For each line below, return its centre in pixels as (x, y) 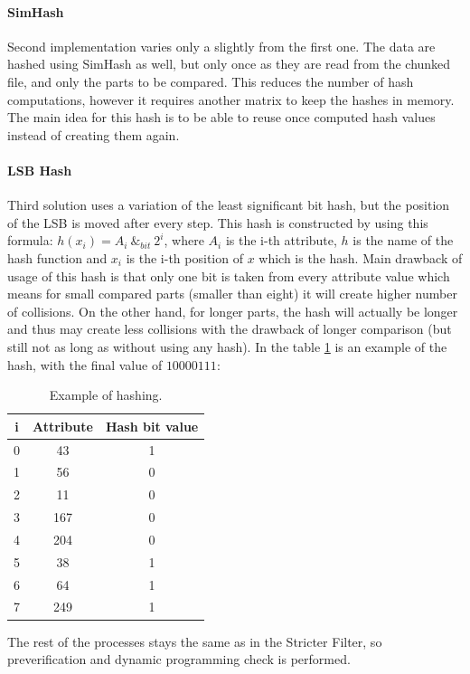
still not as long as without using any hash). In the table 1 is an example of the (227, 346)
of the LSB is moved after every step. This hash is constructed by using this (218, 222)
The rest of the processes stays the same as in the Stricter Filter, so (195, 641)
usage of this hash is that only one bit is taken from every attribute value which (229, 275)
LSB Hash (40, 170)
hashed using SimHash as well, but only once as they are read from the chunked (229, 64)
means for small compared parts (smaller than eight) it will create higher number (232, 294)
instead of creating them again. (94, 134)
